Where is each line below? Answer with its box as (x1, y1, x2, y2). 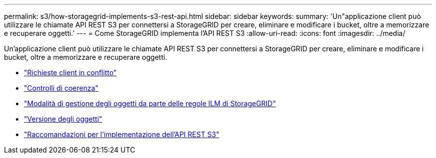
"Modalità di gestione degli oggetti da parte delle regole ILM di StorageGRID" (24, 99, 276, 108)
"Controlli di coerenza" (24, 84, 99, 92)
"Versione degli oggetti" (24, 115, 103, 123)
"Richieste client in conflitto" (24, 68, 117, 77)
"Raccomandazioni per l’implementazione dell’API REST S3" (24, 130, 219, 139)
